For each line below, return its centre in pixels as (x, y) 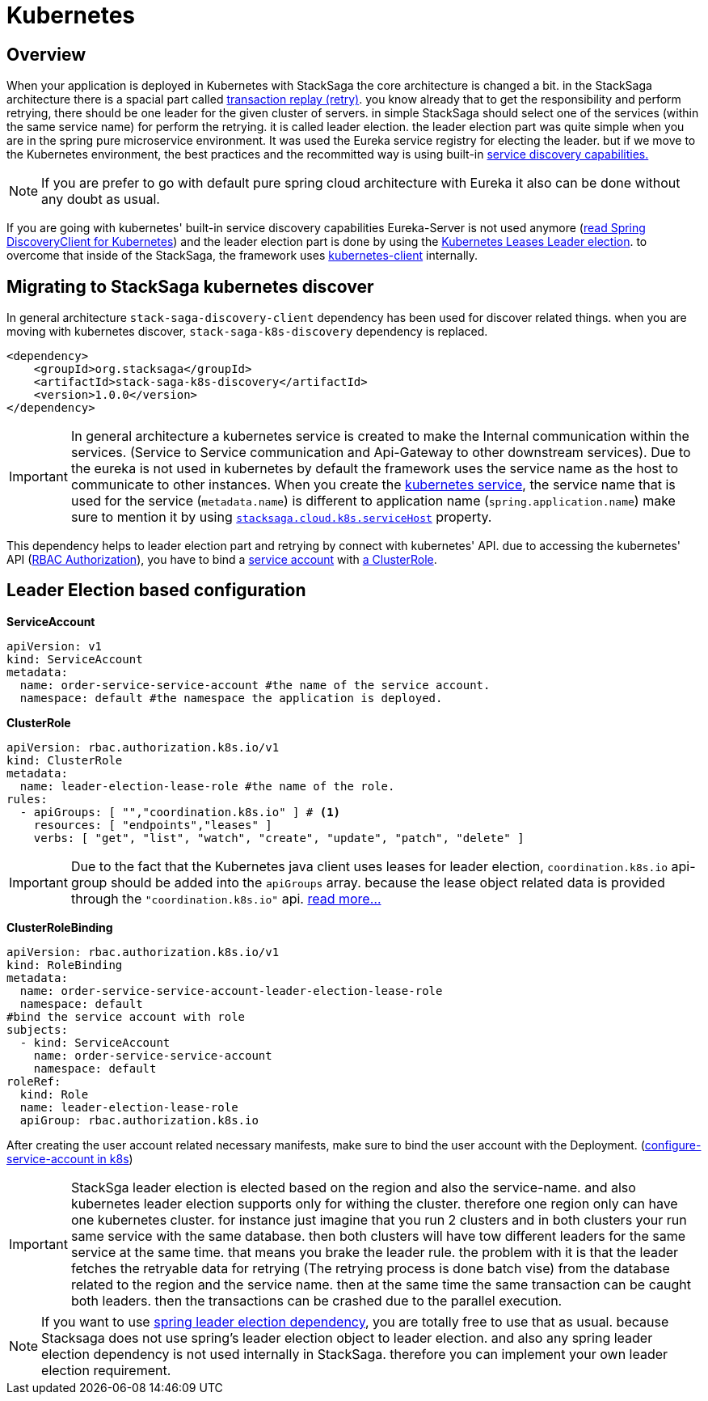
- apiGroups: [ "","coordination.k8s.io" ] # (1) (180, 812)
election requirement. (106, 1370)
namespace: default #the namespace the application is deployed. (231, 698)
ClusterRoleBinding (60, 927)
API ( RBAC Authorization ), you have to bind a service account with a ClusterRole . (222, 560)
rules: (27, 799)
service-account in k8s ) (70, 1158)
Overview (46, 54)
